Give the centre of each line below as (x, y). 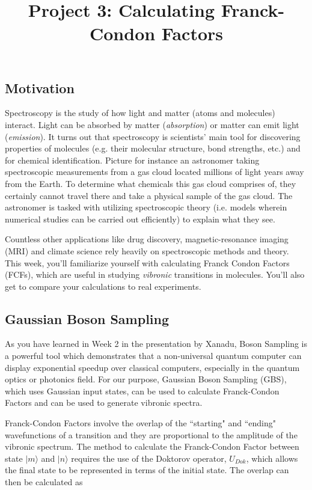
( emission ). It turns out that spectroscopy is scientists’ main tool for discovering (153, 136)
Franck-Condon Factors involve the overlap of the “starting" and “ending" (141, 423)
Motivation (40, 87)
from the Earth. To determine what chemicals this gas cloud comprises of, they (151, 183)
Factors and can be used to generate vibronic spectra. (104, 403)
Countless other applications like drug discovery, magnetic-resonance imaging (147, 239)
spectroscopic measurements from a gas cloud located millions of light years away (154, 172)
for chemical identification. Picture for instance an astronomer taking (132, 160)
